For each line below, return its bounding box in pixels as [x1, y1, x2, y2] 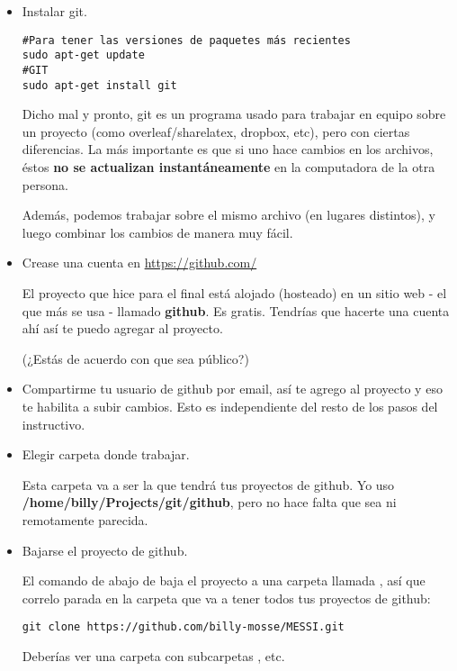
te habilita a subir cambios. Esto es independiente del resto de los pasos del [22, 396, 438, 415]
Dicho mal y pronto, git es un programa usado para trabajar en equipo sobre [22, 104, 446, 123]
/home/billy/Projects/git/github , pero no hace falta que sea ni [22, 493, 397, 512]
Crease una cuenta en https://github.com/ [22, 253, 257, 272]
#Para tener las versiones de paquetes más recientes [22, 33, 351, 47]
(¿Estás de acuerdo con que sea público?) [22, 349, 249, 367]
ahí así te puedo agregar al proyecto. [22, 319, 223, 338]
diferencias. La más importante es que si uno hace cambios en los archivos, [22, 140, 434, 159]
